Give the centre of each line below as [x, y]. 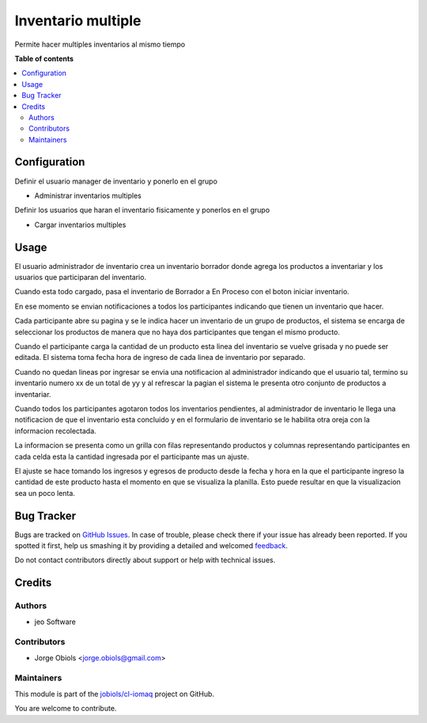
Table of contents [44, 59]
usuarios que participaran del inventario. [80, 278]
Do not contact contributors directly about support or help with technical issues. [145, 560]
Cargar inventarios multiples [80, 225]
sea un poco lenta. [45, 493]
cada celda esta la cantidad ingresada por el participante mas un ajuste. [132, 456]
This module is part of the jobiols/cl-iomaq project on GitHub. [115, 694]
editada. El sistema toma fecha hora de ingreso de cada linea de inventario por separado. [160, 358]
